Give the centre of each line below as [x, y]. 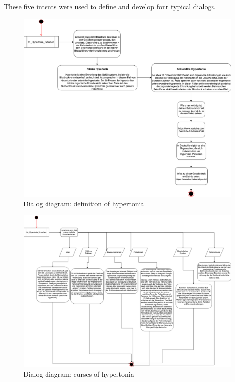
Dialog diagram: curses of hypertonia [79, 374]
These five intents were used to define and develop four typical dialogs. [110, 6]
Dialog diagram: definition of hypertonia [84, 203]
